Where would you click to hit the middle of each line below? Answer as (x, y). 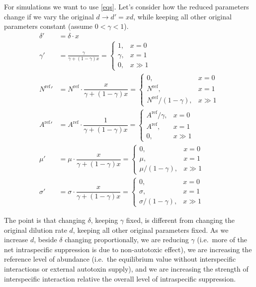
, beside (45, 239)
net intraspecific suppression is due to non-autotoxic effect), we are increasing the (128, 249)
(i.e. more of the (222, 239)
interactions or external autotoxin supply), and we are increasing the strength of (126, 268)
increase (16, 239)
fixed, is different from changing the (180, 220)
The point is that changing (45, 220)
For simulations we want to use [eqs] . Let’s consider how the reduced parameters (127, 6)
